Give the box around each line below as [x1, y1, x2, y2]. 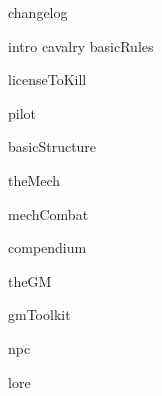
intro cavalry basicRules [8, 35, 154, 56]
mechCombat [8, 203, 89, 224]
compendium [8, 237, 87, 258]
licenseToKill [8, 69, 87, 90]
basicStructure [8, 136, 97, 157]
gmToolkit [8, 304, 71, 325]
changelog [8, 2, 68, 22]
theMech [8, 169, 61, 190]
